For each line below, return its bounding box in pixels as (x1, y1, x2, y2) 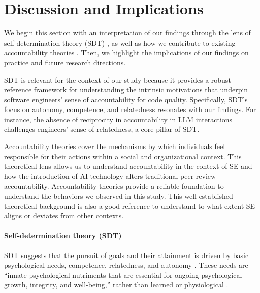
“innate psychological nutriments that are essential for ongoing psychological (4, 269, 242, 280)
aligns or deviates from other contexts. (4, 210, 124, 221)
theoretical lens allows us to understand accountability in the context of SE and (4, 161, 252, 171)
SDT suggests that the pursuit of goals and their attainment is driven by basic (4, 249, 249, 260)
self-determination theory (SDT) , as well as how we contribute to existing (4, 37, 236, 48)
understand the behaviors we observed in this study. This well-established (4, 191, 233, 201)
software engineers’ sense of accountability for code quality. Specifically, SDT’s (4, 94, 248, 104)
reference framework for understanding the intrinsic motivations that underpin (4, 84, 248, 95)
